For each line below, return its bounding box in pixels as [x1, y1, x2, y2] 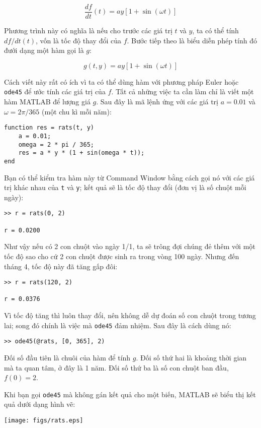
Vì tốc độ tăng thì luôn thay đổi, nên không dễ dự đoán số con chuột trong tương [4, 310, 256, 321]
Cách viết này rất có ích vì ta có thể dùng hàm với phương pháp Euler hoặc [4, 76, 239, 87]
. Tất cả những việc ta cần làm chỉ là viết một [111, 86, 254, 97]
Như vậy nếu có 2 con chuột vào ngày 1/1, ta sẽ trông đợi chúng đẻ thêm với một [4, 241, 255, 252]
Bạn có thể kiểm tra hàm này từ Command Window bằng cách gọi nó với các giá [4, 172, 255, 182]
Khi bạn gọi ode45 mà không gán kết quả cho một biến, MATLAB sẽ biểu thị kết [4, 389, 256, 399]
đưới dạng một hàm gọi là [4, 45, 84, 55]
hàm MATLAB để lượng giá [4, 96, 91, 107]
